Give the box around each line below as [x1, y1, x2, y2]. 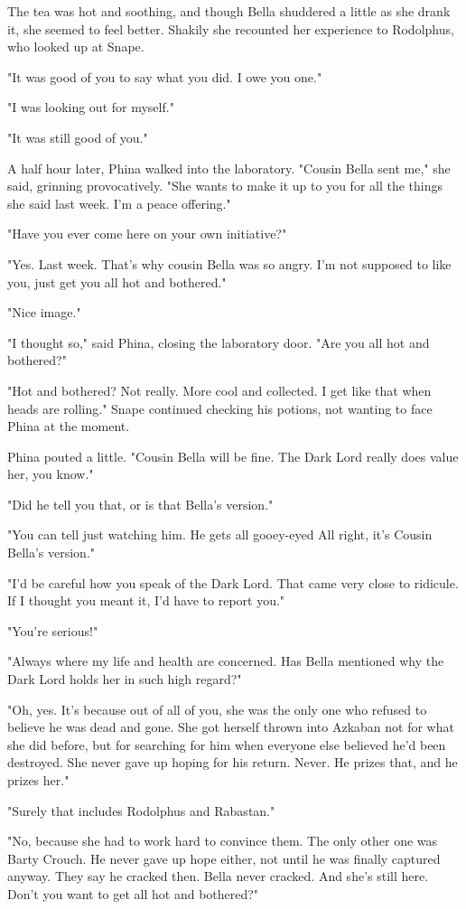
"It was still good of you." [7, 127, 148, 146]
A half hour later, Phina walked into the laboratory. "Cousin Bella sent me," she [7, 158, 451, 177]
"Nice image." [7, 303, 81, 322]
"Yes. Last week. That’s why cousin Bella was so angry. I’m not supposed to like [7, 254, 452, 273]
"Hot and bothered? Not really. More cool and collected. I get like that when [7, 380, 432, 399]
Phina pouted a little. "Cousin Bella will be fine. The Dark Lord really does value [7, 446, 459, 465]
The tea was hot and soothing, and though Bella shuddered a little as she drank [7, 2, 451, 20]
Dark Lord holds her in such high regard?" [7, 670, 242, 689]
